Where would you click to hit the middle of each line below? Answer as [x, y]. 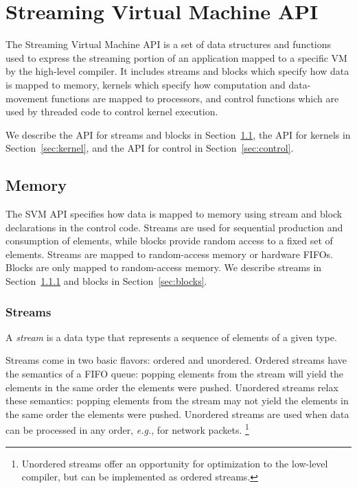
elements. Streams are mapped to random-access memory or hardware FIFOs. [169, 254]
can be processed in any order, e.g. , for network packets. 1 [127, 429]
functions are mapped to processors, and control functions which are [195, 98]
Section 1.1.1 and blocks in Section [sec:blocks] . [106, 281]
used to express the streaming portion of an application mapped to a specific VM [176, 57]
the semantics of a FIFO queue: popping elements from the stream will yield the [174, 374]
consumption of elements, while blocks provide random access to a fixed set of [169, 241]
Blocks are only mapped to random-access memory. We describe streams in [164, 267]
